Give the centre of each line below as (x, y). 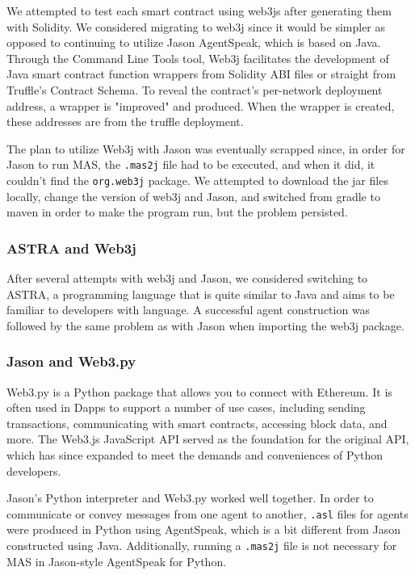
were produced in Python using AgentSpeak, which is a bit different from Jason (204, 529)
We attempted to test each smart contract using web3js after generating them (199, 10)
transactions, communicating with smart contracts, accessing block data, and (197, 423)
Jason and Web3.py (71, 361)
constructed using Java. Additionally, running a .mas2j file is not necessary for (202, 546)
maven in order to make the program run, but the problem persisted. (177, 212)
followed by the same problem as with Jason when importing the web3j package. (205, 325)
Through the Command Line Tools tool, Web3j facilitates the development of (198, 58)
